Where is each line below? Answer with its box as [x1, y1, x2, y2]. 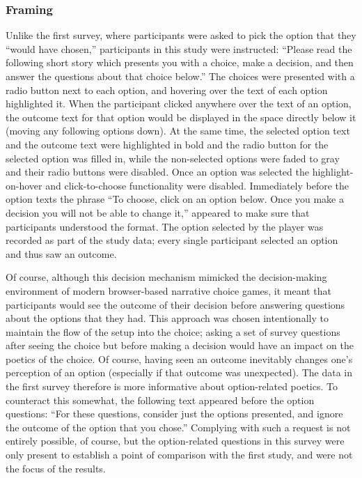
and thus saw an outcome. [6, 246, 117, 261]
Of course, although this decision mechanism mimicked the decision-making [6, 270, 327, 284]
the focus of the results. [6, 461, 106, 475]
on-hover [6, 178, 42, 192]
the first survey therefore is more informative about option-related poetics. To [6, 379, 338, 394]
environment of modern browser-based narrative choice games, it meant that [6, 283, 331, 298]
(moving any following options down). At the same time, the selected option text [6, 123, 350, 138]
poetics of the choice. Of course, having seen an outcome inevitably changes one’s [6, 351, 353, 366]
